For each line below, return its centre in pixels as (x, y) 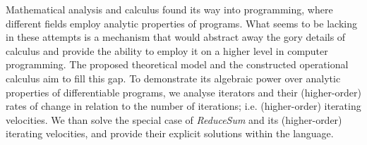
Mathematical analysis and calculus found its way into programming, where (169, 9)
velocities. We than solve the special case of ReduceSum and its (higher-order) (174, 119)
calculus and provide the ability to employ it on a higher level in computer (167, 50)
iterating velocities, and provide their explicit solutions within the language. (170, 133)
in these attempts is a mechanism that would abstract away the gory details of (176, 37)
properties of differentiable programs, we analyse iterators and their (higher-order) (183, 92)
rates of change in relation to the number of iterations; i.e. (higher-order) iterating (183, 106)
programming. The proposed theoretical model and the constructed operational (177, 64)
